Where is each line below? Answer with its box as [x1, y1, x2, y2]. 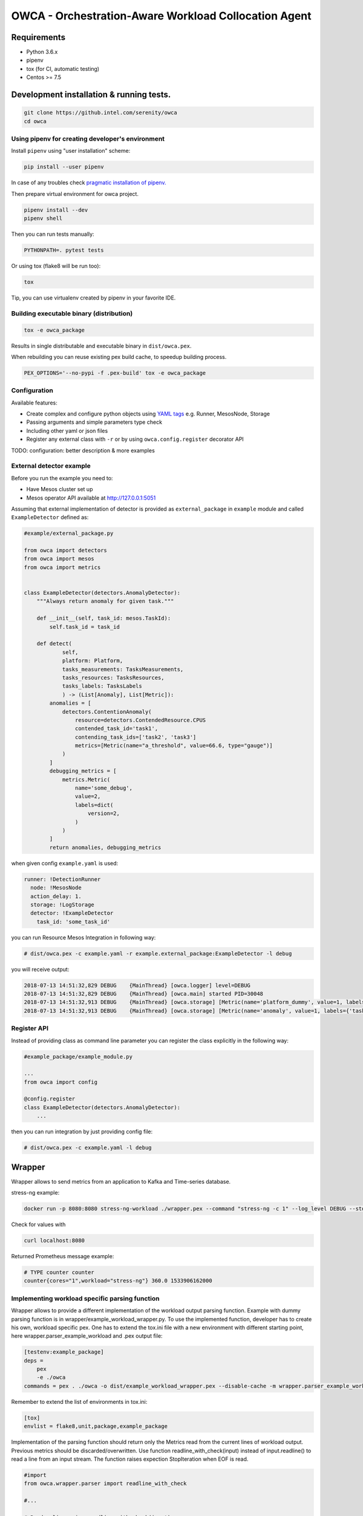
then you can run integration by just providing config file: [11, 1128, 153, 1135]
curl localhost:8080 [24, 1237, 85, 1244]
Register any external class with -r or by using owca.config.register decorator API [26, 435, 244, 443]
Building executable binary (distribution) [11, 309, 133, 318]
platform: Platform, [62, 657, 123, 664]
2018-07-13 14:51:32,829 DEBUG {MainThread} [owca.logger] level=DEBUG [24, 982, 251, 988]
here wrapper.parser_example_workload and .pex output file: [11, 1332, 163, 1340]
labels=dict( [74, 801, 114, 808]
